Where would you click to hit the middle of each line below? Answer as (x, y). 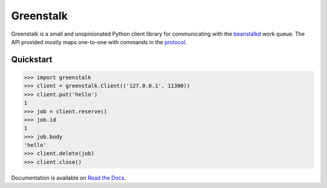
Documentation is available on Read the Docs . (69, 178)
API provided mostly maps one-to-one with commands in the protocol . (99, 42)
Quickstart (32, 60)
